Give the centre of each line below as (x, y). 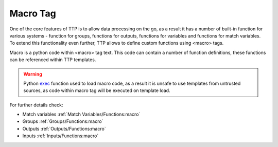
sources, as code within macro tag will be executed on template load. (97, 90)
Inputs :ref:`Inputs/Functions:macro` (60, 136)
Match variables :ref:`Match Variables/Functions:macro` (81, 114)
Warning (33, 74)
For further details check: (36, 105)
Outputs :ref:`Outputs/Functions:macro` (64, 128)
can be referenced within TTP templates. (53, 60)
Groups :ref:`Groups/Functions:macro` (63, 121)
